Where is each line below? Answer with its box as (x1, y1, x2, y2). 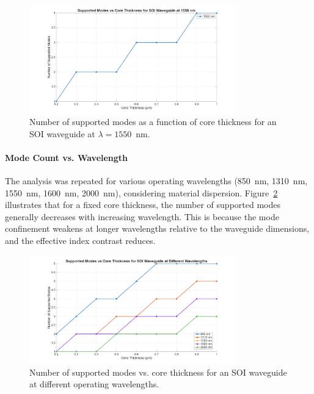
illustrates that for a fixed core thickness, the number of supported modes (5, 198, 280, 211)
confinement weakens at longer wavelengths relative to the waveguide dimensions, (5, 222, 310, 235)
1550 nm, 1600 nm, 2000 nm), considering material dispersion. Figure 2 (5, 186, 278, 199)
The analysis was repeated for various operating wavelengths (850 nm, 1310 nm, (5, 174, 308, 187)
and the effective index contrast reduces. (5, 234, 156, 247)
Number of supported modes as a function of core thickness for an (29, 115, 277, 128)
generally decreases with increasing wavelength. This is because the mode (5, 210, 279, 223)
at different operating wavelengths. (29, 378, 159, 390)
